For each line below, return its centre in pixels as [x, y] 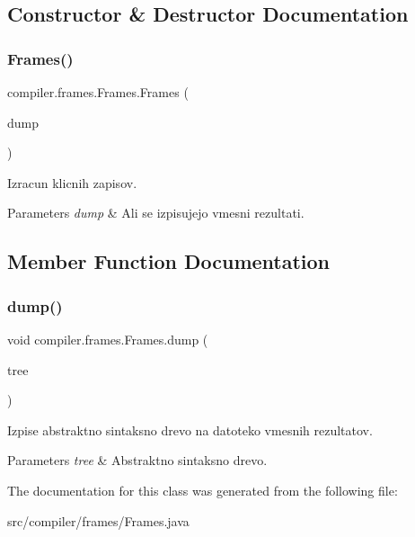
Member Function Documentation [169, 261]
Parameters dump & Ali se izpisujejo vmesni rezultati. [156, 213]
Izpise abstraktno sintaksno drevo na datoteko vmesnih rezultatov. [190, 430]
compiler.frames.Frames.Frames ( [98, 92]
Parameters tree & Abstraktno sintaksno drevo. [137, 460]
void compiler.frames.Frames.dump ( [108, 339]
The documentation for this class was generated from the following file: [203, 490]
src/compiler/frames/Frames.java [98, 520]
